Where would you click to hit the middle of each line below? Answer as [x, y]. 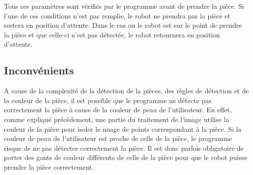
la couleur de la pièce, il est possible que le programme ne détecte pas [108, 100]
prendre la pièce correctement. [49, 166]
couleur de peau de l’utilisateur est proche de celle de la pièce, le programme [118, 138]
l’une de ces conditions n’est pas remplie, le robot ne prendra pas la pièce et [117, 15]
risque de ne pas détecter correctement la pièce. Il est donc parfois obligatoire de [124, 148]
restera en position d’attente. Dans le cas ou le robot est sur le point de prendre [123, 25]
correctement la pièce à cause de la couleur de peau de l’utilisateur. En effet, [118, 110]
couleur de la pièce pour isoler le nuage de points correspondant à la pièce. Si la [123, 129]
